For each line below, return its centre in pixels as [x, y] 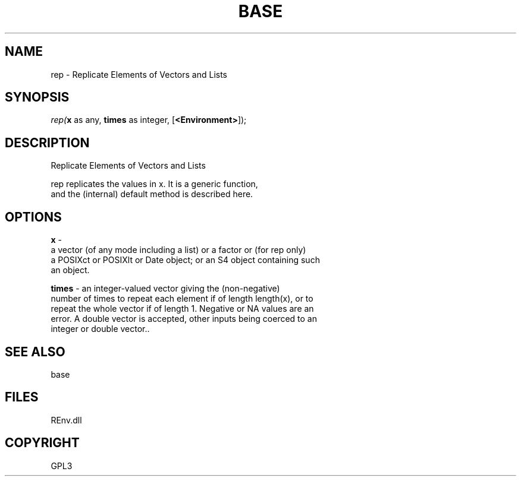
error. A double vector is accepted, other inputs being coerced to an [184, 319]
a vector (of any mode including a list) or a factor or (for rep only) [178, 250]
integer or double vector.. [100, 329]
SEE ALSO [35, 352]
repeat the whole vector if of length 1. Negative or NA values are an [182, 309]
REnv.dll [66, 420]
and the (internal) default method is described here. [152, 194]
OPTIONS [33, 217]
